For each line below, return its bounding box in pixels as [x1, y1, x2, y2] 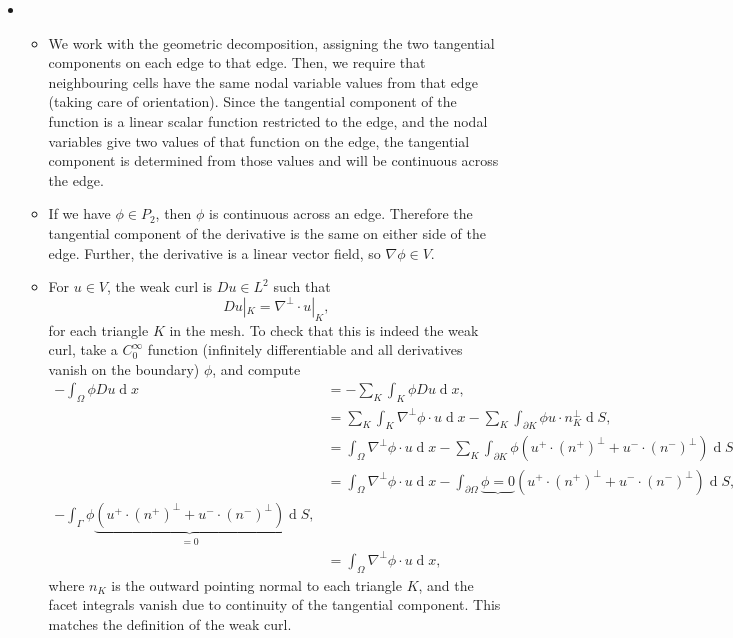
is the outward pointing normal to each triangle [111, 574, 402, 595]
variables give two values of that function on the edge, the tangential [48, 130, 470, 151]
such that [273, 276, 331, 297]
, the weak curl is [107, 276, 213, 297]
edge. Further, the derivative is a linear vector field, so [48, 242, 381, 263]
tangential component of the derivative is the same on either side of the [48, 222, 486, 243]
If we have [48, 203, 111, 224]
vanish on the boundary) [48, 358, 200, 379]
